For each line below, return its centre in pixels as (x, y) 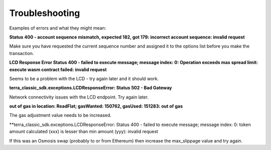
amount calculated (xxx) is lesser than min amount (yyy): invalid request (84, 131)
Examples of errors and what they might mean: (58, 28)
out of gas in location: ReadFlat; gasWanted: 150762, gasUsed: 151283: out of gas (96, 106)
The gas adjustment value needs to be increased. (60, 115)
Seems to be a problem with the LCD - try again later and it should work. (84, 78)
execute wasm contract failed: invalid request (58, 69)
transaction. (22, 53)
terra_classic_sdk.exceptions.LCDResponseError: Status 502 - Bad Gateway (91, 88)
